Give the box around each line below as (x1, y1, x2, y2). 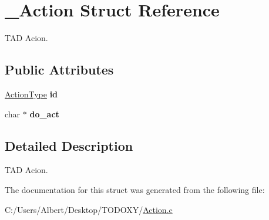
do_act (29, 107, 59, 120)
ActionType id (5, 87, 58, 100)
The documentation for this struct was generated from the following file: (5, 183, 265, 195)
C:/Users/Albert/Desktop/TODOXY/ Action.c (5, 203, 173, 215)
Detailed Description (5, 136, 133, 154)
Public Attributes (5, 60, 114, 79)
